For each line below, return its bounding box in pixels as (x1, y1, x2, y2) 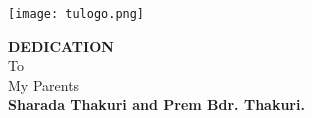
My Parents (8, 74, 80, 95)
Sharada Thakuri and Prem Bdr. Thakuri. (8, 94, 305, 115)
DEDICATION (8, 35, 114, 56)
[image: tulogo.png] (8, 7, 145, 21)
